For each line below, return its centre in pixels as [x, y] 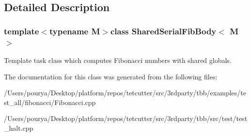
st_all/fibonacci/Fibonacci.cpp [50, 102]
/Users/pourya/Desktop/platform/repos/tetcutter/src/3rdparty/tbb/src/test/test [126, 118]
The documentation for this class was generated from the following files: [111, 76]
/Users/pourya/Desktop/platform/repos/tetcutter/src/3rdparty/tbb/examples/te [125, 93]
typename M [75, 31]
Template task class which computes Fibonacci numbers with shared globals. [118, 60]
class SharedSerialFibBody [163, 31]
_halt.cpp [19, 128]
